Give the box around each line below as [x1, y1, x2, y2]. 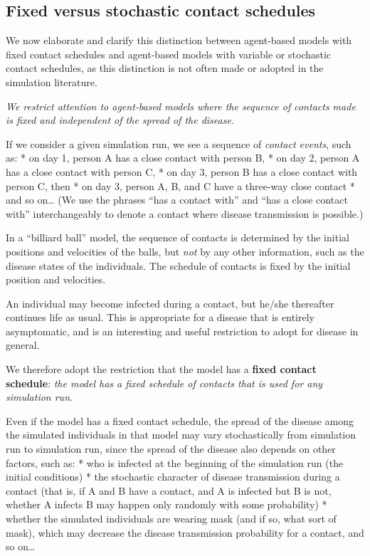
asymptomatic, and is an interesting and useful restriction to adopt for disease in [6, 323, 359, 338]
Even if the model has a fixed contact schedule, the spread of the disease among [6, 413, 354, 428]
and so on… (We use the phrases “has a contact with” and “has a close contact [6, 192, 348, 207]
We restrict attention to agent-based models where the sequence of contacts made [6, 98, 356, 113]
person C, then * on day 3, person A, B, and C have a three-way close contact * [6, 178, 355, 193]
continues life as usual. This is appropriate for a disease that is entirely [6, 310, 314, 325]
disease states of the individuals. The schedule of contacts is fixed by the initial [6, 258, 351, 273]
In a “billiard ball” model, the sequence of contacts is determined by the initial [6, 230, 349, 245]
